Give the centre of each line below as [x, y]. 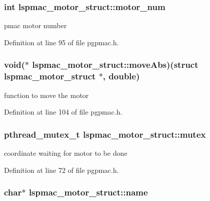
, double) [121, 76]
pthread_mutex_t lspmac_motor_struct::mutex [105, 134]
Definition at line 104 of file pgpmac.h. [63, 112]
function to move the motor [46, 95]
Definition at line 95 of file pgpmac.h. [61, 42]
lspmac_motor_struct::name [88, 192]
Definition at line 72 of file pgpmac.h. [61, 170]
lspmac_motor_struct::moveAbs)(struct [115, 65]
